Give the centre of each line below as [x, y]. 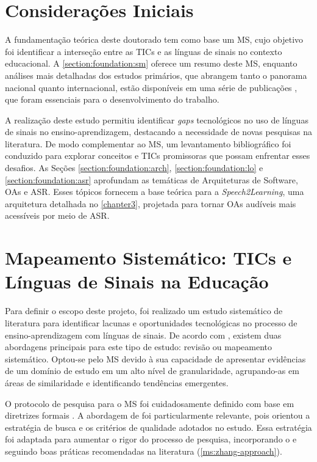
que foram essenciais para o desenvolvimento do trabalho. [112, 99]
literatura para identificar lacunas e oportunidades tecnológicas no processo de [151, 322]
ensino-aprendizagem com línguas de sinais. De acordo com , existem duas [143, 335]
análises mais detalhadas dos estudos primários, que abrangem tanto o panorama [156, 75]
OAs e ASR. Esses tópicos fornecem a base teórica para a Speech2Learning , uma [155, 192]
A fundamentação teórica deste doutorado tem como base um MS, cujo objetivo [154, 39]
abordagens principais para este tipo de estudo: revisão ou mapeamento [139, 347]
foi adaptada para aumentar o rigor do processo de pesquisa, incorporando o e [151, 439]
